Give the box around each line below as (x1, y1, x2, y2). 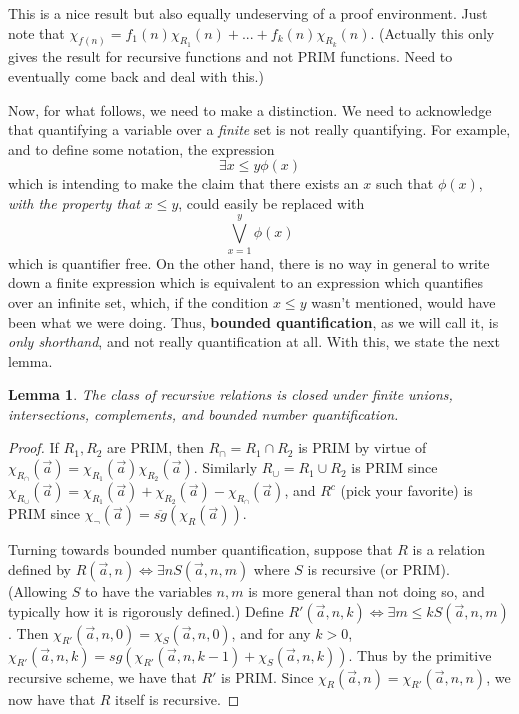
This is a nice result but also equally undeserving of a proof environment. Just (8, 3, 488, 23)
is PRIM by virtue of (298, 437, 427, 458)
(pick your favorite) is (340, 480, 473, 501)
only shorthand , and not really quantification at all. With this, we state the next (8, 331, 500, 352)
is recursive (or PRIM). (307, 559, 450, 580)
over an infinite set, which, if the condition (8, 291, 269, 312)
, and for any (231, 622, 311, 643)
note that (8, 22, 65, 43)
